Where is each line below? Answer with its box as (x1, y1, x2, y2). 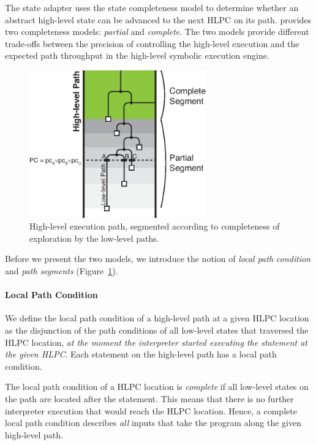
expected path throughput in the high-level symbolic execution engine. (5, 49, 269, 62)
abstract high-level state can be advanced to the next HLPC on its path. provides (5, 13, 312, 26)
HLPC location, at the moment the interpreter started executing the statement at (5, 335, 307, 348)
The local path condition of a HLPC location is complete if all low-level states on (5, 380, 309, 393)
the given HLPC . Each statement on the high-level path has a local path (5, 348, 277, 361)
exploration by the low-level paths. (29, 231, 159, 244)
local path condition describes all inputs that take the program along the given (5, 416, 302, 429)
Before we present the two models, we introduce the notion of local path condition (5, 252, 311, 265)
